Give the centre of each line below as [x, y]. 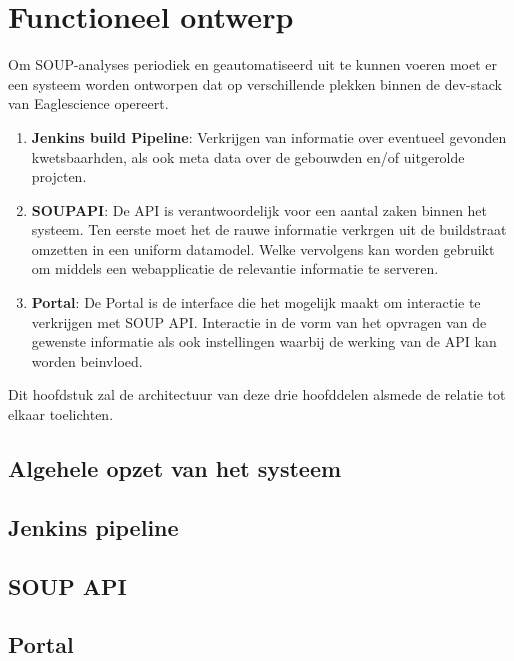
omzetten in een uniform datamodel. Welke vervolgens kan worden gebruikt [263, 248]
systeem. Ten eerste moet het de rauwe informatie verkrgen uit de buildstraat [269, 229]
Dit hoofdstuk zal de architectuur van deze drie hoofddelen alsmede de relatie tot [257, 394]
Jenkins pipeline [93, 526]
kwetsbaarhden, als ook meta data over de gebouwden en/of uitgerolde [248, 156]
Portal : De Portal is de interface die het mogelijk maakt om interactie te [256, 302]
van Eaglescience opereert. [88, 103]
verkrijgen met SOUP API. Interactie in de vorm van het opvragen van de [259, 321]
